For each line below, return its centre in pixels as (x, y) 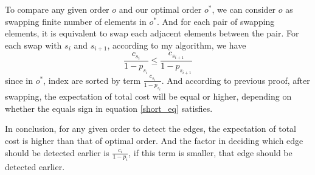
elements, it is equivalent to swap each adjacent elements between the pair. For (152, 33)
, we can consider (244, 9)
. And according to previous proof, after (236, 80)
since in (19, 80)
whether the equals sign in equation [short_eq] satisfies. (109, 108)
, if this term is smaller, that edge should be (210, 152)
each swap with (33, 45)
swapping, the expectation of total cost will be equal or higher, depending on (148, 96)
